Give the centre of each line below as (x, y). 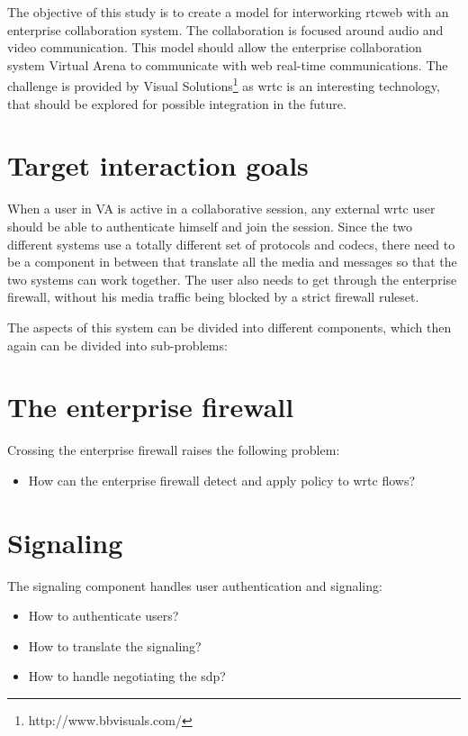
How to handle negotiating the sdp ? (127, 676)
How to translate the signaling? (115, 645)
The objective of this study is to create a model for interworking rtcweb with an (228, 12)
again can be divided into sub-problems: (117, 345)
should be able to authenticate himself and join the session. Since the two (210, 226)
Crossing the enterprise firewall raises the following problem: (174, 450)
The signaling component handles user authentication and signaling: (195, 585)
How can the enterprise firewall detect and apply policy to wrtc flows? (222, 480)
